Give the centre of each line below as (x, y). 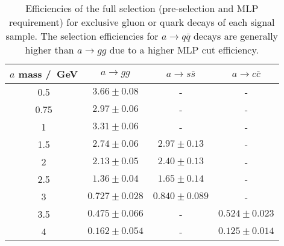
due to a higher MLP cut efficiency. (184, 50)
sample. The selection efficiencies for (82, 36)
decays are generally (236, 36)
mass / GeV (48, 74)
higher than (49, 50)
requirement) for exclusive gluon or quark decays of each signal (142, 22)
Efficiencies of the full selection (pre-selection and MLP (142, 8)
